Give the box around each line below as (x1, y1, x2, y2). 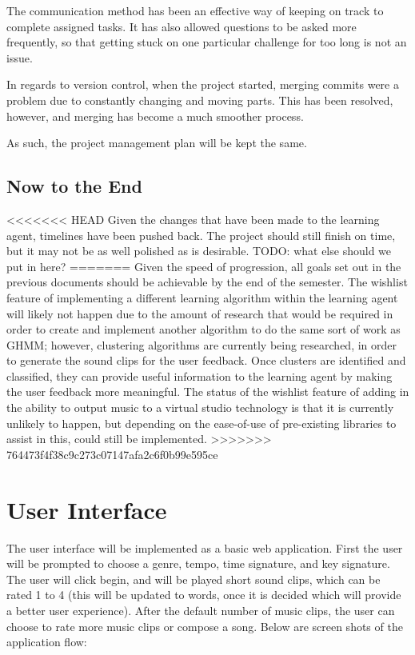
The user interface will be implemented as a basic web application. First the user (6, 539, 403, 556)
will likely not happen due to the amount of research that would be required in (6, 305, 393, 322)
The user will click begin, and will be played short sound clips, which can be (6, 570, 381, 587)
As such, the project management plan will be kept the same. (6, 134, 307, 151)
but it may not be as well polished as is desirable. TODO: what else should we (6, 242, 392, 259)
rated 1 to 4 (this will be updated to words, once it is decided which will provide (6, 586, 401, 603)
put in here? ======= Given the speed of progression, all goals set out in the (6, 258, 401, 274)
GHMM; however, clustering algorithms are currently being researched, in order (6, 336, 397, 353)
